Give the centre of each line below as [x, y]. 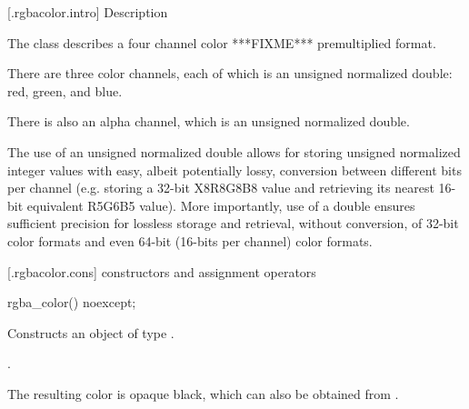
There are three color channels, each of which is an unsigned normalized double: [230, 73]
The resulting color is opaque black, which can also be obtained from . [203, 393]
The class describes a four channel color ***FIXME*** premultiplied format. [222, 42]
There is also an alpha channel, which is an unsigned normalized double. [209, 121]
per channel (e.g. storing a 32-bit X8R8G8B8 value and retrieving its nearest [221, 188]
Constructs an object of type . [91, 332]
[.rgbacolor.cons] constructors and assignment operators [162, 271]
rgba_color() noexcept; [72, 302]
